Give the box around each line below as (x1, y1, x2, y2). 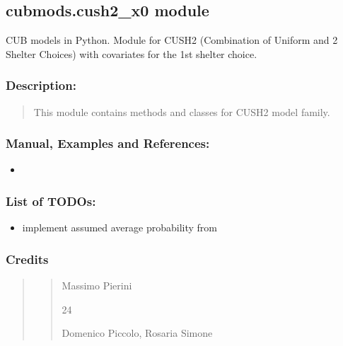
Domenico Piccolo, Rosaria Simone (62, 325, 213, 340)
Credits (6, 250, 49, 267)
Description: (6, 76, 76, 94)
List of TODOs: (6, 192, 96, 209)
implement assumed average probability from (22, 220, 218, 235)
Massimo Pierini (62, 278, 132, 293)
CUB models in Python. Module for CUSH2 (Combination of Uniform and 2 (6, 33, 338, 47)
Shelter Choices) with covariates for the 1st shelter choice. (6, 46, 257, 61)
